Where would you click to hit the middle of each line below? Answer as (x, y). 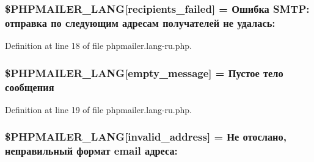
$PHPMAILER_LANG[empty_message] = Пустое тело (144, 72)
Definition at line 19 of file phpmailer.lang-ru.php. (99, 109)
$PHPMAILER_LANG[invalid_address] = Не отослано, (146, 137)
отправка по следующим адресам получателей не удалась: (140, 22)
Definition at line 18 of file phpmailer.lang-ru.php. (99, 46)
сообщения (30, 87)
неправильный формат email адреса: (91, 151)
